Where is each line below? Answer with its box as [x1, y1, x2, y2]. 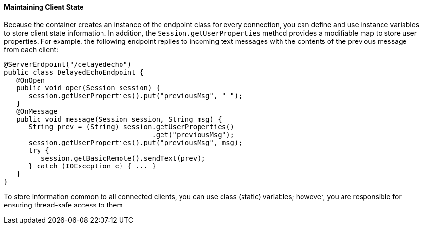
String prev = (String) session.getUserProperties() [28, 123, 235, 131]
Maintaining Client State [4, 3, 84, 11]
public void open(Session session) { [16, 83, 161, 92]
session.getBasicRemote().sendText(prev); [40, 154, 206, 162]
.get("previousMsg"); [152, 130, 235, 139]
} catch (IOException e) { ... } [28, 162, 156, 170]
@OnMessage [16, 107, 58, 115]
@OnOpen [16, 76, 45, 84]
